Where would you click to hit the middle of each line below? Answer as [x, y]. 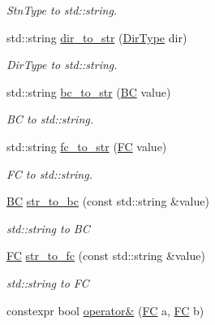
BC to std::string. [50, 119]
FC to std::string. [49, 173]
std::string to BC [48, 228]
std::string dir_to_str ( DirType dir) [97, 37]
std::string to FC [48, 282]
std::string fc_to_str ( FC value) [87, 146]
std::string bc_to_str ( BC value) [89, 91]
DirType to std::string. [62, 65]
